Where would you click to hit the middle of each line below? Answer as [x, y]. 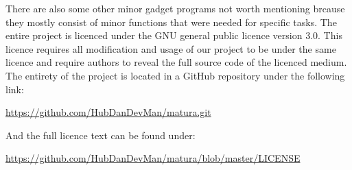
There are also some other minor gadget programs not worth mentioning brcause [175, 8]
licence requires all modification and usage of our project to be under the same [171, 48]
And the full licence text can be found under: [101, 135]
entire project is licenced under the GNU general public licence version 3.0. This [174, 35]
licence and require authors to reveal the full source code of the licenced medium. [176, 62]
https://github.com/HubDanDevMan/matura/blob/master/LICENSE [153, 158]
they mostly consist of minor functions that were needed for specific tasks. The [171, 22]
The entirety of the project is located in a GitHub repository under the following [175, 75]
